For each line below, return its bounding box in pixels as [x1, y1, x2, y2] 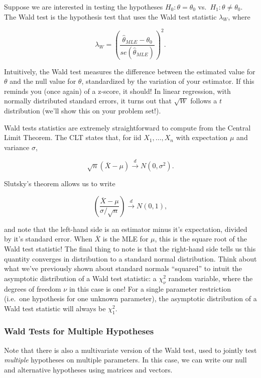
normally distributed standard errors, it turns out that [4, 95, 172, 106]
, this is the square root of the [155, 233, 247, 244]
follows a [190, 95, 217, 106]
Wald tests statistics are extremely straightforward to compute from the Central [4, 122, 251, 133]
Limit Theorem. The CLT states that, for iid [4, 132, 142, 143]
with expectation [176, 132, 228, 143]
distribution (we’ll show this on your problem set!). [4, 105, 161, 115]
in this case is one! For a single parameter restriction [69, 283, 231, 294]
